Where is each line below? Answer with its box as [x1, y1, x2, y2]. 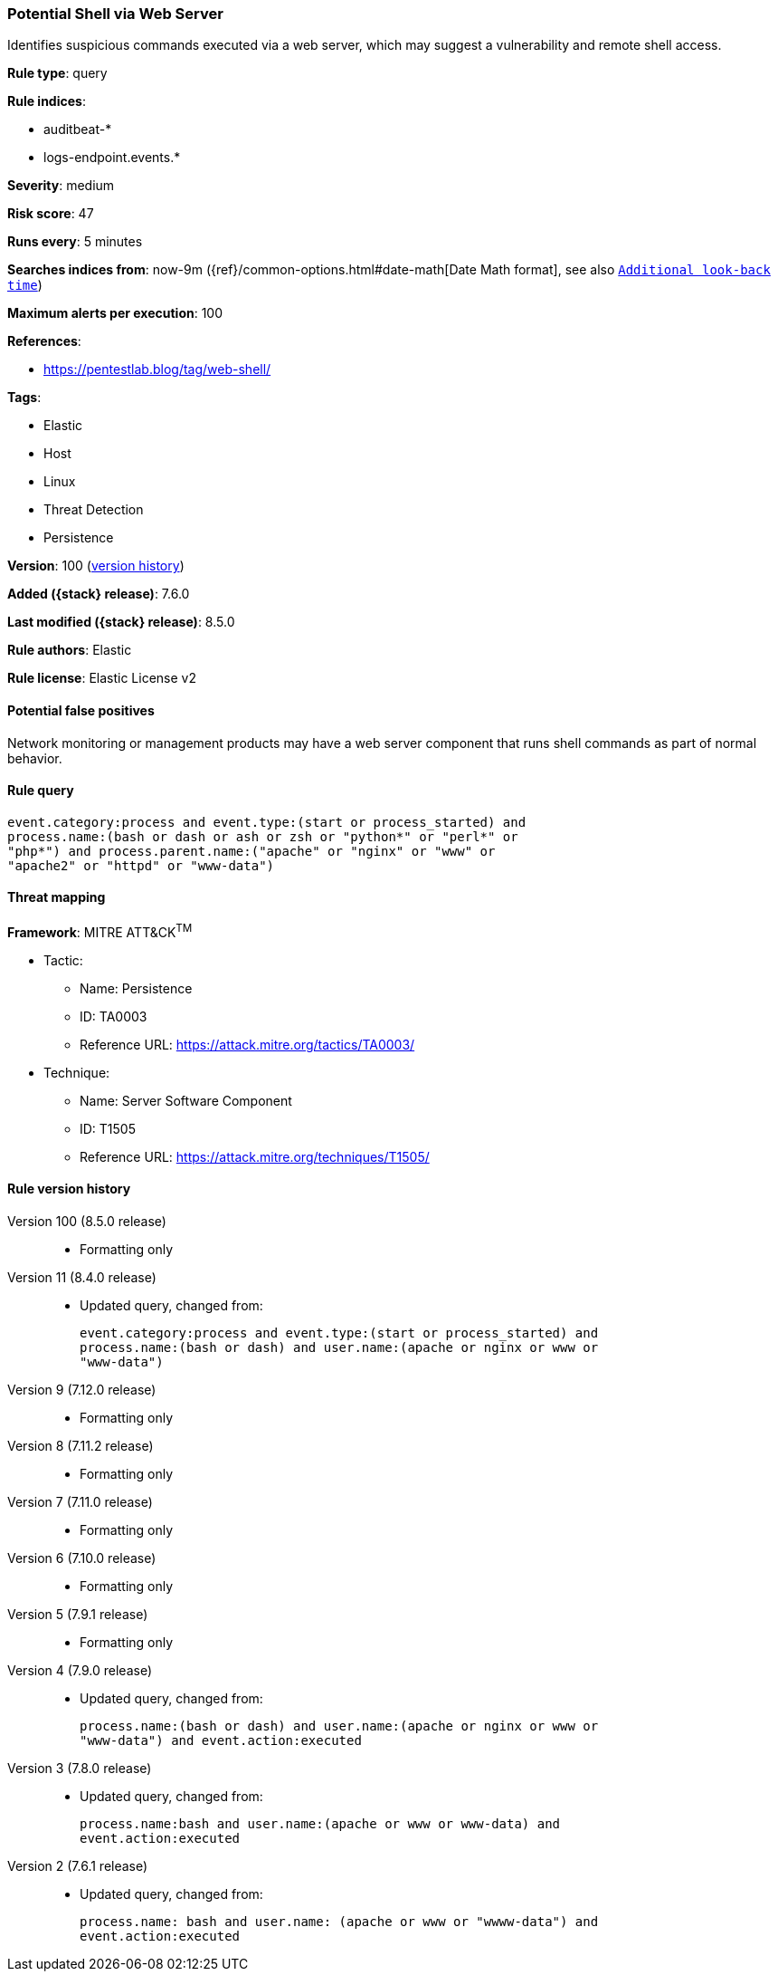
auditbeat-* [43, 121, 112, 138]
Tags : [7, 389, 42, 406]
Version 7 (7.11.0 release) [7, 1493, 153, 1510]
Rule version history [7, 1181, 131, 1197]
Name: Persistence [80, 980, 193, 996]
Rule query [7, 782, 74, 799]
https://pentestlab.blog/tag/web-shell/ [43, 361, 271, 378]
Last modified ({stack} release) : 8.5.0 [7, 614, 235, 630]
